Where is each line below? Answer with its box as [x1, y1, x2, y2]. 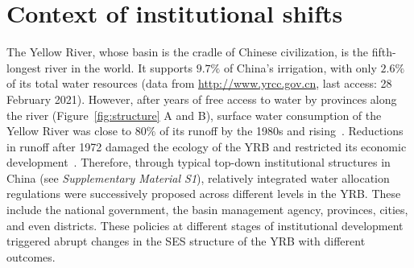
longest [6, 59, 41, 76]
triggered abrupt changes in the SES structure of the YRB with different [6, 233, 366, 249]
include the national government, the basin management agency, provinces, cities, [6, 201, 408, 218]
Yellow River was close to [6, 122, 132, 139]
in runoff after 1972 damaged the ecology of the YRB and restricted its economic [6, 138, 407, 155]
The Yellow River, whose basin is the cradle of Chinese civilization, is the [6, 43, 369, 60]
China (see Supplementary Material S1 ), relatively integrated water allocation [6, 169, 390, 186]
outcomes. [6, 248, 56, 265]
